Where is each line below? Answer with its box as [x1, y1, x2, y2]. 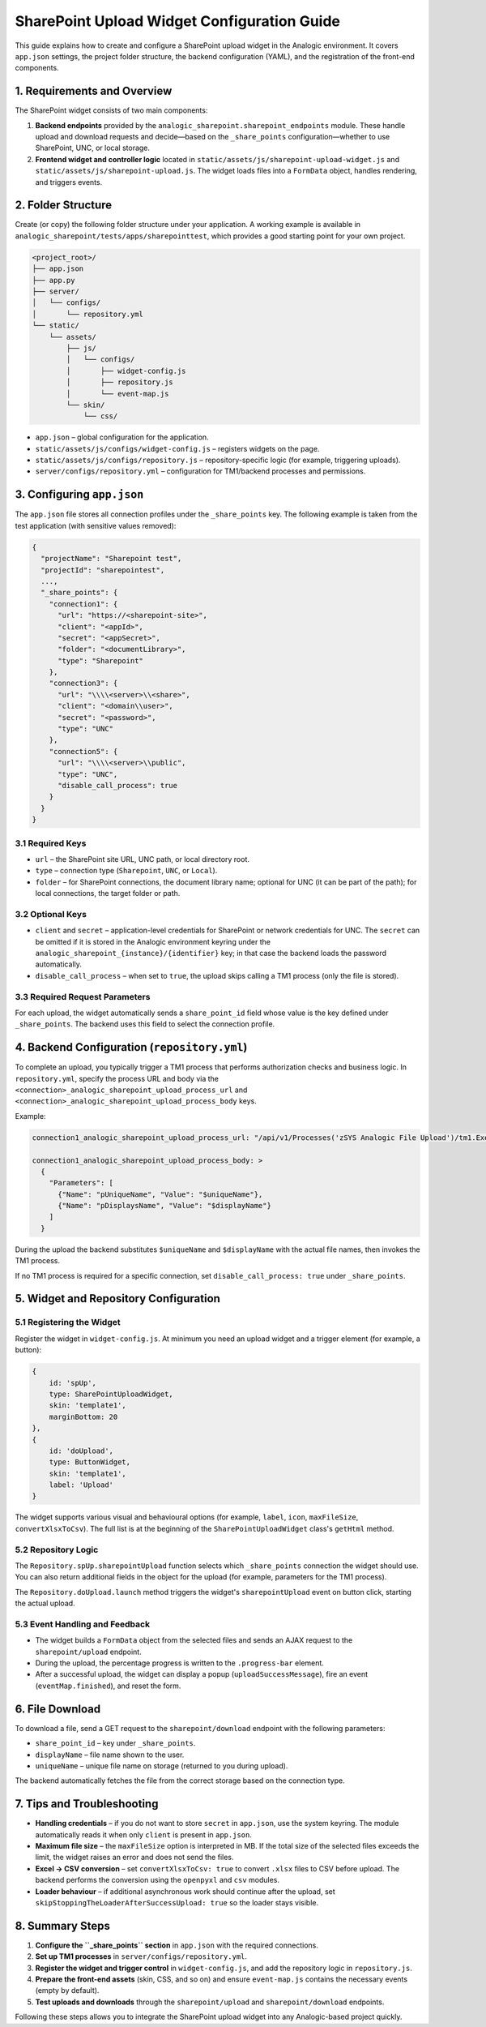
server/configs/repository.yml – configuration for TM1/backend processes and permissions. [35, 466, 366, 476]
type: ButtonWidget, [49, 1458, 131, 1467]
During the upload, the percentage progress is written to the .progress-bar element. [35, 1658, 324, 1668]
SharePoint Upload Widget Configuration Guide [15, 12, 340, 30]
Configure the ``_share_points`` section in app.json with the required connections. [35, 1940, 319, 1950]
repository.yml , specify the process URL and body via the [15, 1073, 219, 1083]
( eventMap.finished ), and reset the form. [35, 1681, 181, 1691]
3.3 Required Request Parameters [15, 991, 151, 1002]
